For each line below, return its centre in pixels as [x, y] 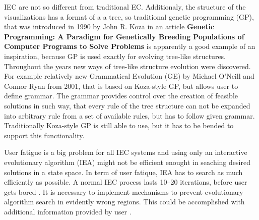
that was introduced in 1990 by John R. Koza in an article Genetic [109, 26]
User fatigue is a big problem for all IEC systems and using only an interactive [126, 152]
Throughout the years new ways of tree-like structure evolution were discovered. [127, 66]
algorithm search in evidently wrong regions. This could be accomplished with [124, 202]
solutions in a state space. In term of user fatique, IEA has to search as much [123, 172]
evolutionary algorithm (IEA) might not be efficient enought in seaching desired [127, 162]
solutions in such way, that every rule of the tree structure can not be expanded [127, 105]
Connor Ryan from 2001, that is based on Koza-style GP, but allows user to [121, 86]
